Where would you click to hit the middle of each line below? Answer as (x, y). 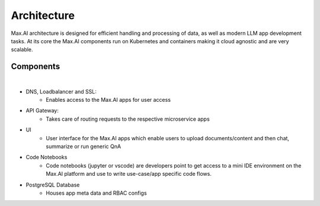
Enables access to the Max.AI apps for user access (108, 100)
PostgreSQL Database (53, 185)
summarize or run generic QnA (84, 146)
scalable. (22, 50)
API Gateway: (42, 111)
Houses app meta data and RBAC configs (97, 193)
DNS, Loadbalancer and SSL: (61, 91)
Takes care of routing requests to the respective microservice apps (128, 119)
